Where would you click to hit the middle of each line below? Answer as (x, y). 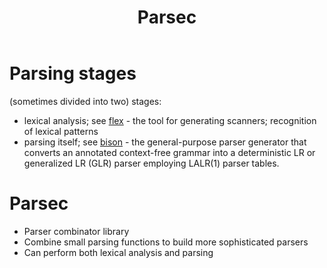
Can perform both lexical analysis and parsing (118, 252)
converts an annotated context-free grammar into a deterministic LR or (169, 152)
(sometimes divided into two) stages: (85, 101)
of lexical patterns (61, 131)
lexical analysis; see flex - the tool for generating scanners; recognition (170, 120)
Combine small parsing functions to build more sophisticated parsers (166, 242)
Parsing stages (73, 73)
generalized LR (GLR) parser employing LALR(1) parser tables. (151, 163)
